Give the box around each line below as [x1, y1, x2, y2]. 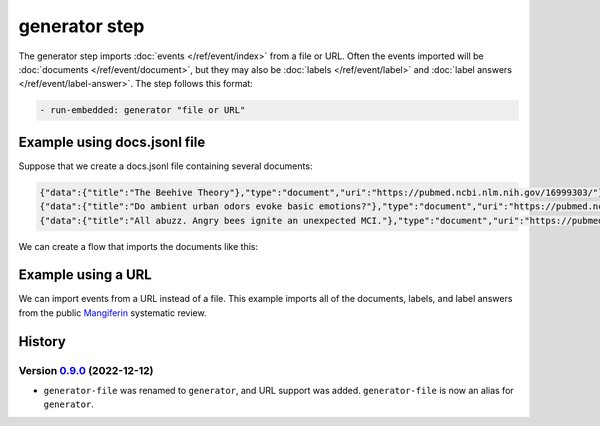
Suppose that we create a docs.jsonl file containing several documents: [18, 160, 313, 172]
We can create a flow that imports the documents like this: [18, 240, 259, 252]
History [18, 333, 67, 350]
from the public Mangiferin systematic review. [18, 306, 207, 319]
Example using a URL [18, 266, 152, 284]
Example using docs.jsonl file [18, 133, 206, 150]
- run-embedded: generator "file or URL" [39, 105, 246, 116]
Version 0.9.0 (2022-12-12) [18, 363, 154, 377]
